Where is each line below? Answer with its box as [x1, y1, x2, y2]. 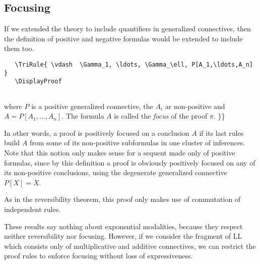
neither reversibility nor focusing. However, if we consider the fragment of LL [4, 231, 242, 241]
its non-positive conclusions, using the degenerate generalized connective [4, 167, 227, 178]
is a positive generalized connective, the [31, 100, 153, 111]
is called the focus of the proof [114, 111, 208, 121]
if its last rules [199, 127, 244, 138]
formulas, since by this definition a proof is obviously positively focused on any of [4, 157, 255, 168]
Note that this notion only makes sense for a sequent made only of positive [4, 147, 235, 157]
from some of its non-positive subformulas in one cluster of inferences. [29, 137, 245, 148]
